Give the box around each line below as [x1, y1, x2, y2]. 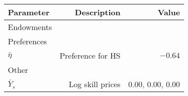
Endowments [8, 21, 52, 32]
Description [75, 6, 121, 18]
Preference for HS [60, 50, 121, 61]
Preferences [8, 35, 47, 47]
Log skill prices [68, 78, 121, 90]
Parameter [8, 6, 50, 18]
